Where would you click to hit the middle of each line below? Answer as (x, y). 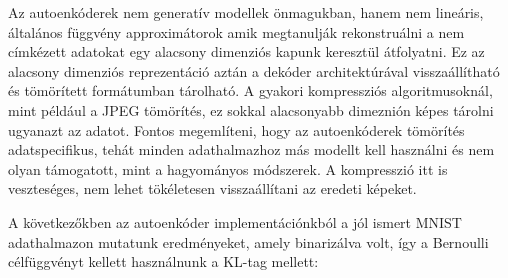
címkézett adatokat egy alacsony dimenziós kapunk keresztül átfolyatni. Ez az (246, 51)
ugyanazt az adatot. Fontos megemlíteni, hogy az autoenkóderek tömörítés (236, 129)
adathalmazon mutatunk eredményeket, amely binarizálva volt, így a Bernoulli (248, 241)
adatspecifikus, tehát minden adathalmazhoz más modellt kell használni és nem (251, 149)
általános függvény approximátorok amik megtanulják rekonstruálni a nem (236, 31)
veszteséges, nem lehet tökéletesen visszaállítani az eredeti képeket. (212, 188)
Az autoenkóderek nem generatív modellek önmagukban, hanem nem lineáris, (246, 12)
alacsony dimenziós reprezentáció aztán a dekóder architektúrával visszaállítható (254, 70)
